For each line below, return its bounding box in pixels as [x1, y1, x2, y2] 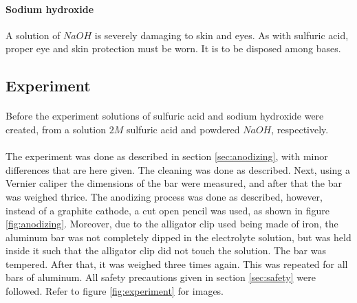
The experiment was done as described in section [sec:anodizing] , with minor [6, 149, 328, 164]
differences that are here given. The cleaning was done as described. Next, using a [6, 162, 350, 177]
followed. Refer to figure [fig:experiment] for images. [6, 284, 224, 298]
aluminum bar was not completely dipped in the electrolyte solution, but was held [6, 229, 351, 244]
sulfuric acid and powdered [126, 122, 240, 136]
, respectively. [271, 122, 329, 136]
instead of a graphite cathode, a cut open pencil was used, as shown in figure [6, 203, 330, 217]
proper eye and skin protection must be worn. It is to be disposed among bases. [6, 41, 341, 56]
